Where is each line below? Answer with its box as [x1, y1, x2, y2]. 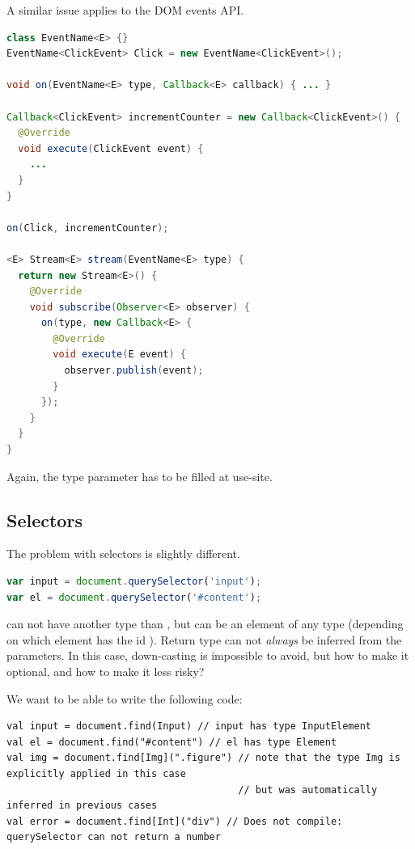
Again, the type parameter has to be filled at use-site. [6, 467, 273, 484]
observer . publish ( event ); [64, 365, 204, 377]
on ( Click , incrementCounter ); [6, 222, 169, 234]
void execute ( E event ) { [53, 348, 187, 361]
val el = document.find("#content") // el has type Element [6, 736, 337, 748]
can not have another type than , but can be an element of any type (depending [6, 615, 404, 632]
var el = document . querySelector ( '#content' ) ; [6, 591, 262, 603]
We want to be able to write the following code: [6, 690, 243, 707]
